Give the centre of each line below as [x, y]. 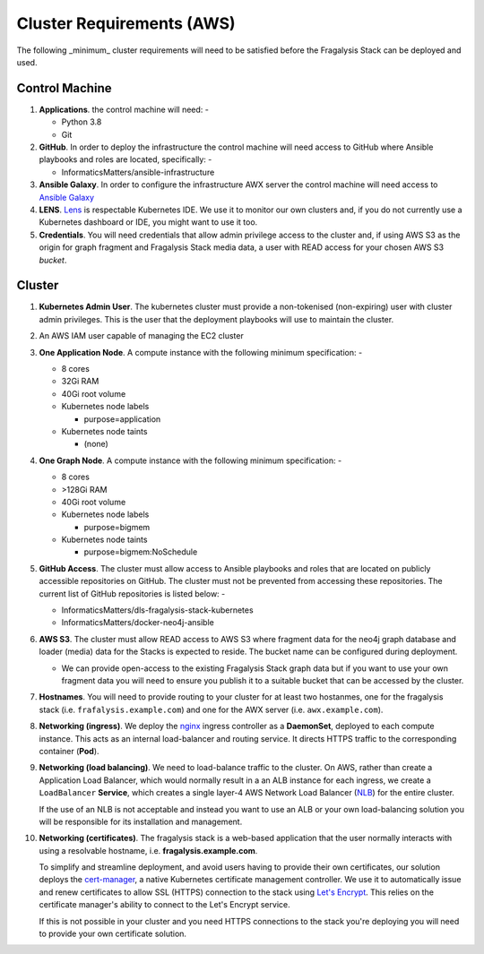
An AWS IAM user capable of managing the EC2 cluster [141, 336]
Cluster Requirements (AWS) [126, 23]
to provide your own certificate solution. [113, 934]
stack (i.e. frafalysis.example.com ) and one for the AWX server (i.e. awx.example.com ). [211, 709]
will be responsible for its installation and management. [141, 821]
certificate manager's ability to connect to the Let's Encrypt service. [164, 905]
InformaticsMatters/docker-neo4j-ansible [138, 623]
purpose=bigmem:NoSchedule [141, 552]
